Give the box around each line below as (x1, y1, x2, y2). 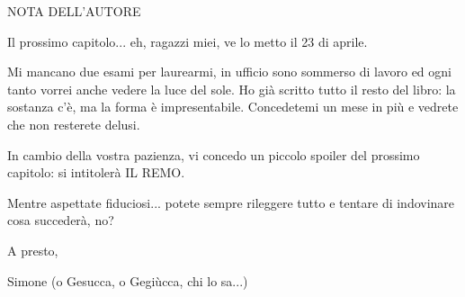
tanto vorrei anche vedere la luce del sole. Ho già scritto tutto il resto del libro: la (7, 79, 456, 98)
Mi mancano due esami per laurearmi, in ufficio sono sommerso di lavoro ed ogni (7, 62, 452, 81)
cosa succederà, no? (7, 211, 114, 229)
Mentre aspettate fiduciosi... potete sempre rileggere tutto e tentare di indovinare (7, 193, 455, 211)
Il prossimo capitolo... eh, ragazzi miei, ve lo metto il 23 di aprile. (7, 31, 368, 50)
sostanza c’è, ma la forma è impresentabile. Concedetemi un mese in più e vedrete (7, 97, 459, 116)
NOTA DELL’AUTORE (7, 2, 141, 20)
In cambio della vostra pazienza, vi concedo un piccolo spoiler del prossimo (7, 145, 420, 164)
